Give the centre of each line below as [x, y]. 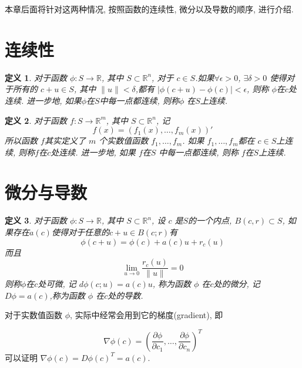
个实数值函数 [124, 141]
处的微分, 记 [237, 284]
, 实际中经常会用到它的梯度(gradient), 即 [147, 315]
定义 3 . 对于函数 [36, 220]
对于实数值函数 [33, 315]
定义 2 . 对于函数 [36, 120]
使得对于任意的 [80, 232]
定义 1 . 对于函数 [36, 77]
